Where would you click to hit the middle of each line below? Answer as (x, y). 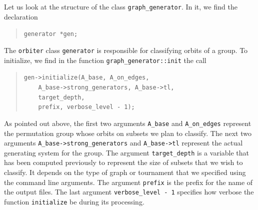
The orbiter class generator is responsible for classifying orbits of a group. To (126, 50)
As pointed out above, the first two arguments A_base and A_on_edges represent (128, 123)
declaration (21, 16)
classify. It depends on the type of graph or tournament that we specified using (125, 172)
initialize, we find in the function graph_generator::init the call (105, 60)
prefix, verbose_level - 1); (86, 107)
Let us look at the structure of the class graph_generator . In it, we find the (121, 6)
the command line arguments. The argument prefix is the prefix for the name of (128, 182)
